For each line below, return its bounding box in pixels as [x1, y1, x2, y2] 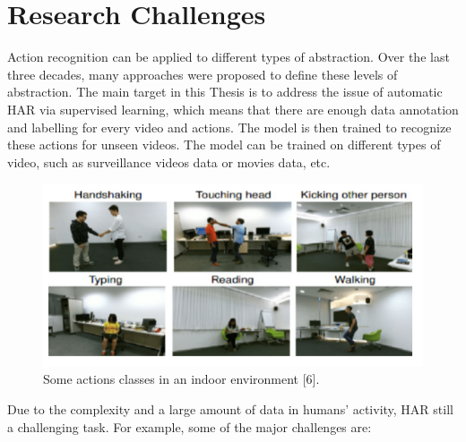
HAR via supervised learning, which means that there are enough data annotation [7, 99, 459, 118]
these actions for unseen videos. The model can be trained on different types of [7, 135, 441, 154]
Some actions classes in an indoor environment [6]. [43, 370, 320, 388]
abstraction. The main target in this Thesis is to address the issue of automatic [7, 82, 443, 101]
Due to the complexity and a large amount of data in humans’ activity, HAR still [7, 400, 453, 419]
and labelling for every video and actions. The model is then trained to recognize [7, 117, 452, 136]
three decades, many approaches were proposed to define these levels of [7, 64, 398, 83]
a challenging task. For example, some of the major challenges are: [7, 417, 372, 436]
